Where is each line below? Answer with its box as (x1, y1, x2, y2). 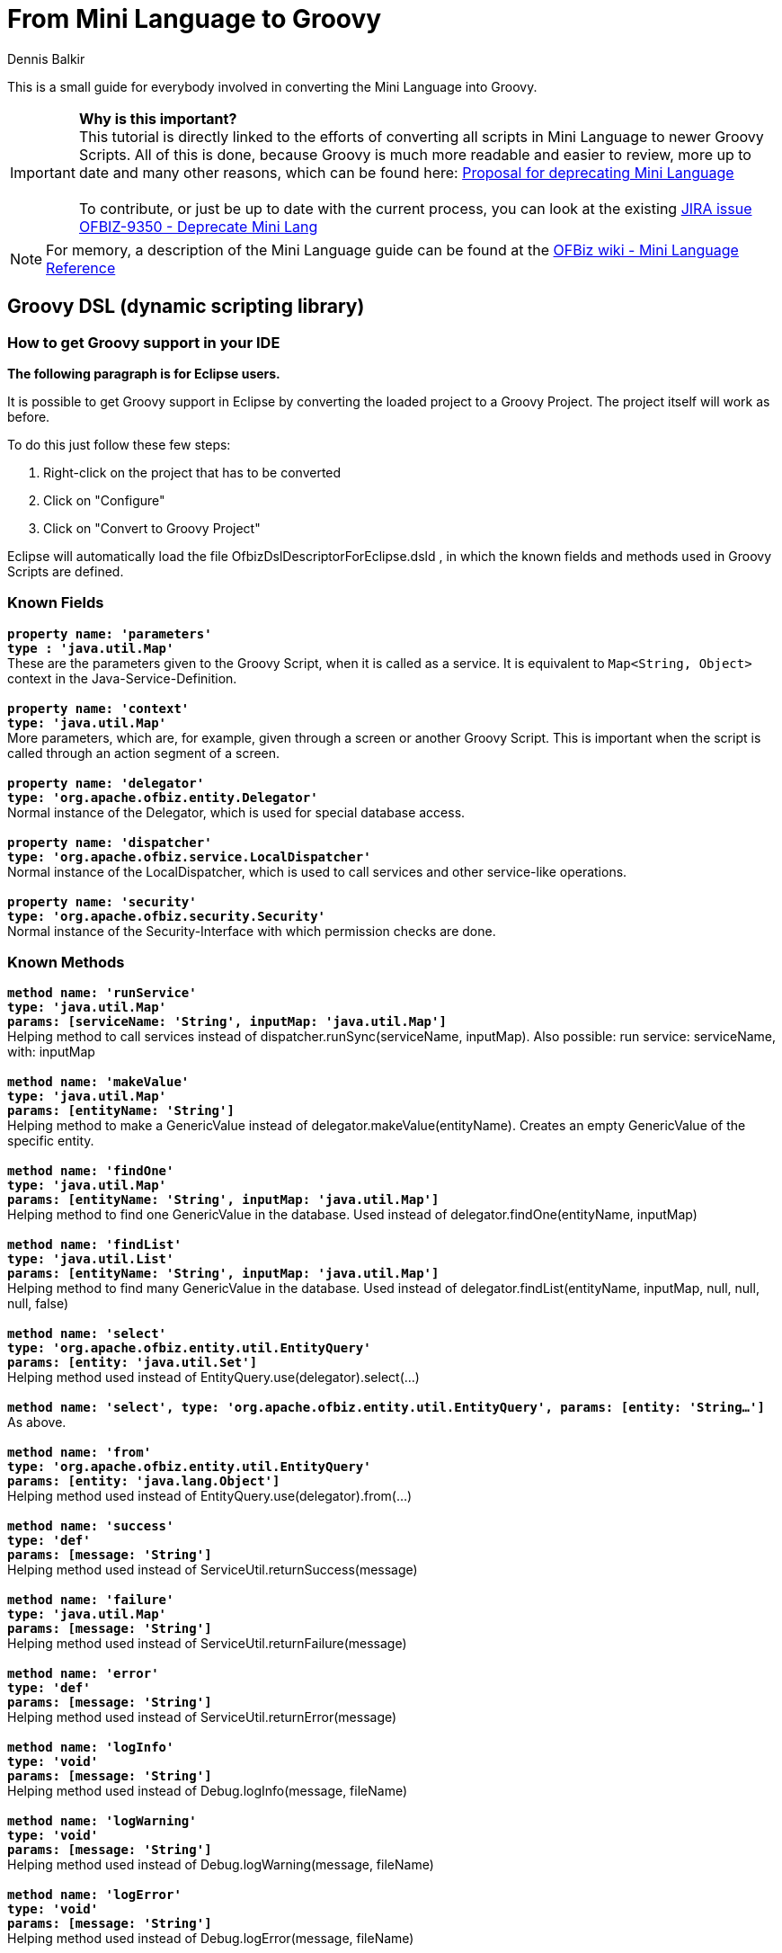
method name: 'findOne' (7, 1164, 174, 1179)
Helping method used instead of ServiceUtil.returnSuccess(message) (7, 1562, 418, 1578)
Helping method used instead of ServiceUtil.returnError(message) (7, 1709, 397, 1726)
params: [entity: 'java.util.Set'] (7, 1355, 258, 1370)
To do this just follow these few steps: (7, 436, 231, 452)
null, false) (7, 1296, 69, 1312)
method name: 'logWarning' (7, 1814, 197, 1829)
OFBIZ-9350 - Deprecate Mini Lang (78, 217, 318, 236)
